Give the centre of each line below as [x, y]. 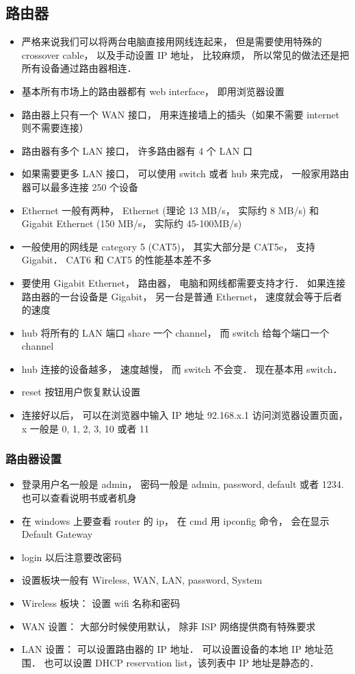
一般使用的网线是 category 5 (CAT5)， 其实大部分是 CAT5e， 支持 [168, 246]
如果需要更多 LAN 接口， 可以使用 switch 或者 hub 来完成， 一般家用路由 [185, 173]
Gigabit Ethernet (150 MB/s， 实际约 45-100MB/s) [132, 223]
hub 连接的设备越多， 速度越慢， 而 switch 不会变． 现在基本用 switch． [182, 368]
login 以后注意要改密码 [72, 557]
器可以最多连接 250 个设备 [80, 186]
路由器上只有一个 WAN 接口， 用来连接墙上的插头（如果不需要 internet [181, 114]
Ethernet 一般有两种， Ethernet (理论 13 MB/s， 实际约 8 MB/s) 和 [170, 210]
